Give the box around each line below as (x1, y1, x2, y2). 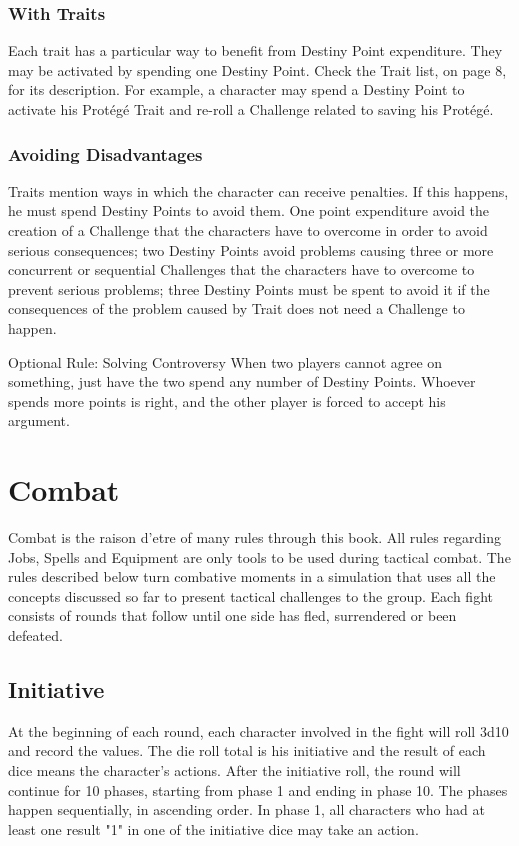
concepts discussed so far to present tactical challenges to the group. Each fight (8, 585, 493, 606)
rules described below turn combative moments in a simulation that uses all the (8, 566, 496, 587)
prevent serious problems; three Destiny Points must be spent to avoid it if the (8, 278, 490, 299)
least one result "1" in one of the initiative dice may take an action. (8, 818, 419, 839)
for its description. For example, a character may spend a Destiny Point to (8, 79, 465, 100)
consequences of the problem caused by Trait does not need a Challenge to (8, 298, 465, 319)
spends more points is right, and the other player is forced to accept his (8, 390, 446, 411)
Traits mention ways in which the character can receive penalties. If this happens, (8, 180, 509, 201)
